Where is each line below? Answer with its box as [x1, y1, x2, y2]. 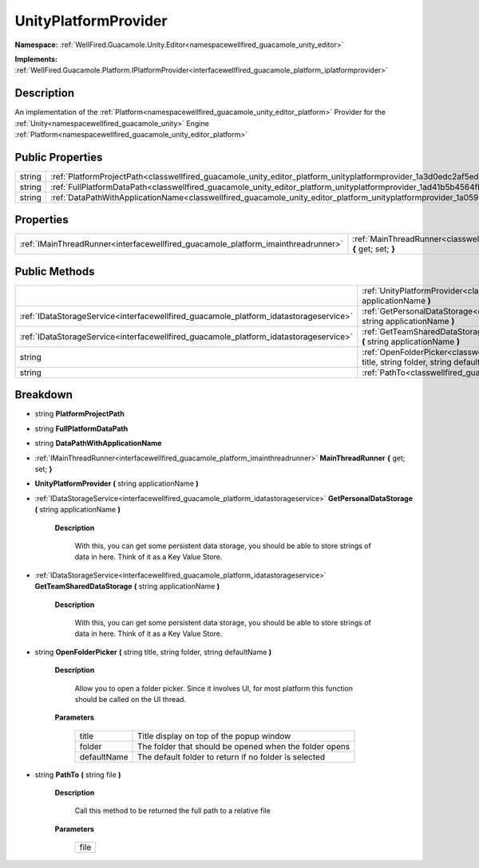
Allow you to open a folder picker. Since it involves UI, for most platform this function [74, 683, 354, 693]
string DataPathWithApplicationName [34, 439, 162, 448]
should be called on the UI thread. [74, 694, 187, 704]
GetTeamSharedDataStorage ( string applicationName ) [34, 582, 220, 591]
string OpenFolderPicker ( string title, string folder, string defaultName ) [34, 647, 272, 657]
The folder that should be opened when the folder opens [137, 740, 350, 752]
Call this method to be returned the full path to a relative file [74, 806, 271, 815]
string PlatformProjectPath [34, 409, 125, 419]
